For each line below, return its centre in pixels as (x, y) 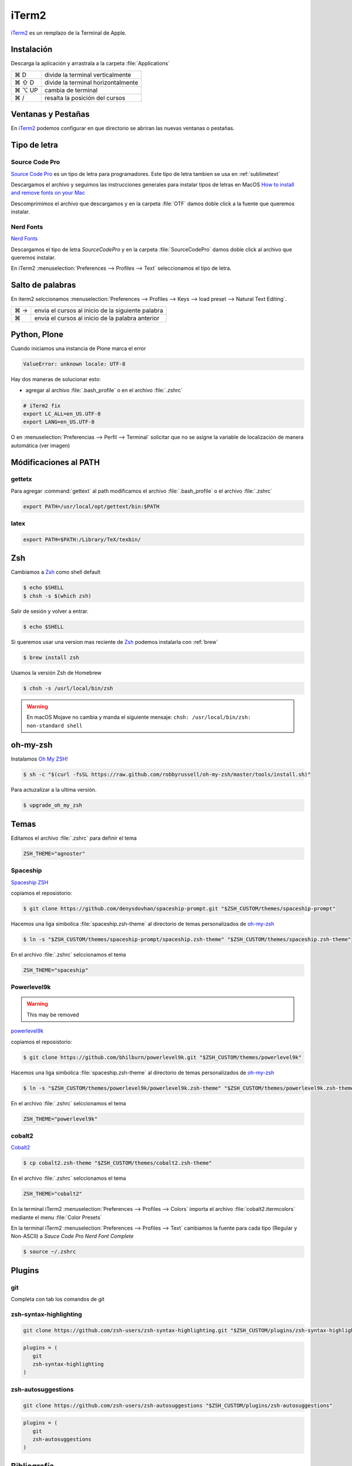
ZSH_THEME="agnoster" (54, 854)
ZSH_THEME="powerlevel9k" (60, 1119)
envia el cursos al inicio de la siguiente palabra (99, 310)
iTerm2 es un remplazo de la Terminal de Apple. (69, 33)
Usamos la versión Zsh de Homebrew (56, 673)
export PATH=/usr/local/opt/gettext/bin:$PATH (91, 506)
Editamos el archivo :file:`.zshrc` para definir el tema (74, 838)
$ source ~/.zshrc (50, 1252)
